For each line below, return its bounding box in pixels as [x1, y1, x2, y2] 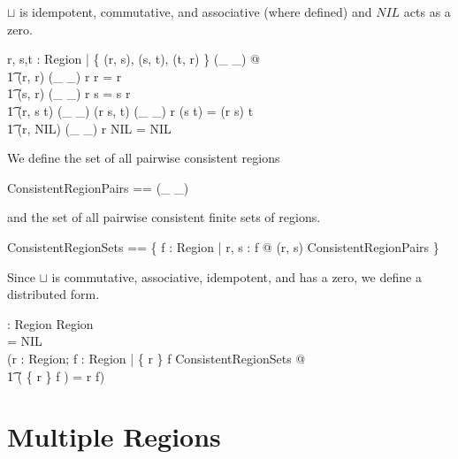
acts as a [403, 3, 451, 20]
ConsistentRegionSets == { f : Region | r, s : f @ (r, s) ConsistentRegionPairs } [7, 237, 439, 256]
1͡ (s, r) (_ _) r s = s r [7, 84, 131, 103]
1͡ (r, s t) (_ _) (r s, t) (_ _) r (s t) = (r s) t [7, 101, 254, 119]
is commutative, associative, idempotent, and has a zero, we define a [51, 267, 422, 286]
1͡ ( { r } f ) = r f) [7, 366, 105, 385]
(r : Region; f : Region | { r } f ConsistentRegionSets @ [7, 348, 306, 367]
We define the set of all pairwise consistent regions [7, 149, 280, 167]
